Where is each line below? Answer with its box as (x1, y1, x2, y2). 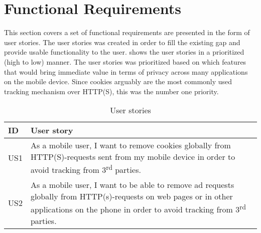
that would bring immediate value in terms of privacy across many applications (4, 66, 248, 77)
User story (30, 124, 73, 136)
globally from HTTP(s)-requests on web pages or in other (30, 190, 233, 202)
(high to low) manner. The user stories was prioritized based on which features (4, 56, 246, 67)
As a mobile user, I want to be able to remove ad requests (30, 178, 234, 190)
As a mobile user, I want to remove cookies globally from (30, 139, 231, 151)
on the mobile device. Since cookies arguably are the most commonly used (4, 76, 232, 87)
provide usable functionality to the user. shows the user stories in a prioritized (4, 47, 244, 57)
